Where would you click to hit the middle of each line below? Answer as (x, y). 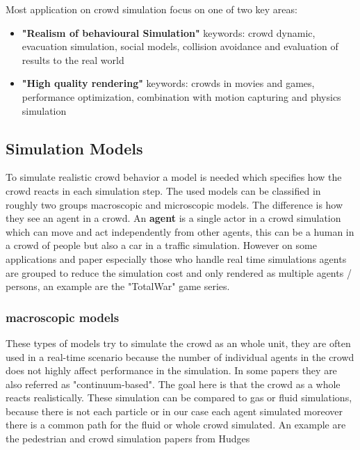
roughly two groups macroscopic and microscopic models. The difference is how (174, 204)
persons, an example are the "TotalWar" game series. (118, 286)
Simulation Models (74, 148)
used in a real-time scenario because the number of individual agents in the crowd (180, 356)
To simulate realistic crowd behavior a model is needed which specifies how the (174, 177)
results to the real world (73, 59)
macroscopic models (63, 317)
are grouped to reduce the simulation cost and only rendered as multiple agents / (179, 272)
